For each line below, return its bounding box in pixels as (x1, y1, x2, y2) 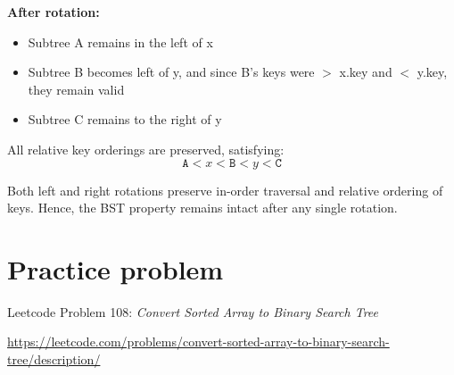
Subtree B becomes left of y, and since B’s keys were (28, 62, 315, 81)
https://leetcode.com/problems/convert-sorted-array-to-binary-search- (7, 332, 390, 351)
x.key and (339, 62, 392, 81)
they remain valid (28, 79, 125, 98)
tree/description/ (7, 350, 101, 369)
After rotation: (7, 3, 100, 21)
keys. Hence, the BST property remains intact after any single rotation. (7, 198, 398, 217)
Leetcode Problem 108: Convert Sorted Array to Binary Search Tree (7, 302, 378, 321)
